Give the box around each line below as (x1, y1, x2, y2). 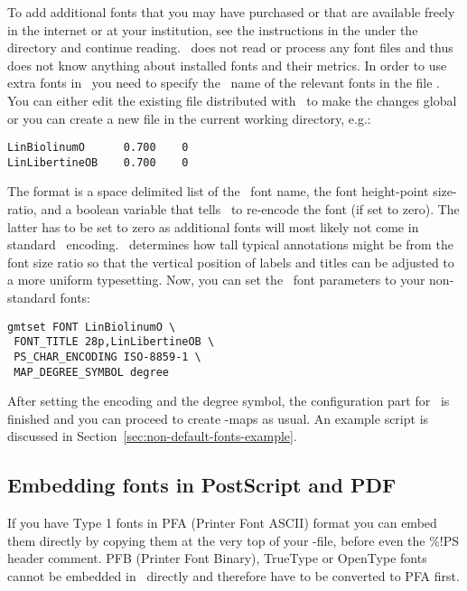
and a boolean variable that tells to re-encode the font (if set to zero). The (41, 200, 460, 219)
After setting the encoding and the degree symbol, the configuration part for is (7, 391, 450, 410)
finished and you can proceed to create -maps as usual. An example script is (7, 408, 429, 427)
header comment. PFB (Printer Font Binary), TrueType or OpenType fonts (7, 549, 427, 568)
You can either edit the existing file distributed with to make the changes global (7, 90, 457, 109)
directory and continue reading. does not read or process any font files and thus (7, 38, 453, 57)
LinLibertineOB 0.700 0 (7, 155, 189, 169)
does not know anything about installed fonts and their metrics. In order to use (7, 55, 447, 74)
